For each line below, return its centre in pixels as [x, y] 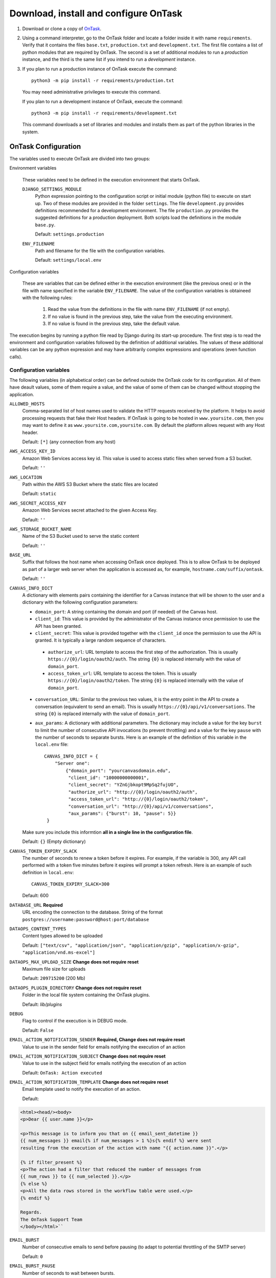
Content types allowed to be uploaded [63, 936]
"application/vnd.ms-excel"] [59, 953]
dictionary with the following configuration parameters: [80, 602]
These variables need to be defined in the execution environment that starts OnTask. [111, 179]
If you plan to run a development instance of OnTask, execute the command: [103, 101]
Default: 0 [32, 1256]
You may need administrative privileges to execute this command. [91, 92]
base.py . [45, 224]
